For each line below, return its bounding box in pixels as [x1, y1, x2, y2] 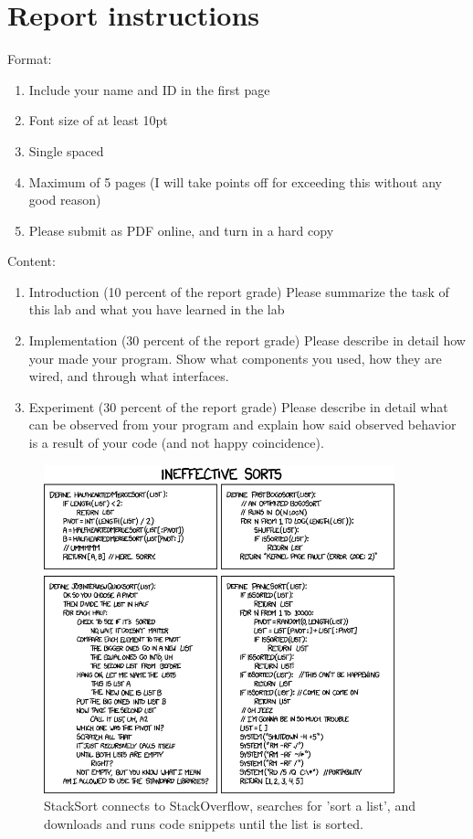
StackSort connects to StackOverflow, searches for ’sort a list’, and [44, 796, 415, 815]
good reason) [28, 190, 101, 209]
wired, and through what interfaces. [28, 366, 229, 386]
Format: [7, 49, 52, 69]
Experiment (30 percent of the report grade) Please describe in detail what [28, 397, 448, 416]
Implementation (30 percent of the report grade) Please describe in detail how [28, 331, 466, 350]
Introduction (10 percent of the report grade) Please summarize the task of [28, 281, 449, 301]
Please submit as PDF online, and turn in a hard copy [28, 220, 334, 239]
